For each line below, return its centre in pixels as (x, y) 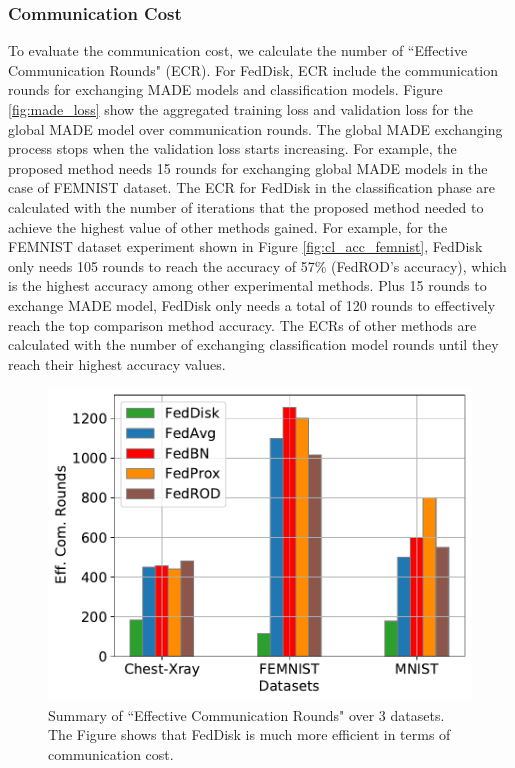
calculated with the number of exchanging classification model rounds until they (253, 344)
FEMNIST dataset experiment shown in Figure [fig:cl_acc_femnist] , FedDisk (245, 246)
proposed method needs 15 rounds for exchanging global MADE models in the (248, 167)
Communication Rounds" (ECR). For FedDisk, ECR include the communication (253, 69)
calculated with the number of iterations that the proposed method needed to (246, 206)
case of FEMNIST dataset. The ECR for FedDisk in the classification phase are (252, 187)
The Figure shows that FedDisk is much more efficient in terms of (249, 734)
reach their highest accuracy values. (117, 363)
